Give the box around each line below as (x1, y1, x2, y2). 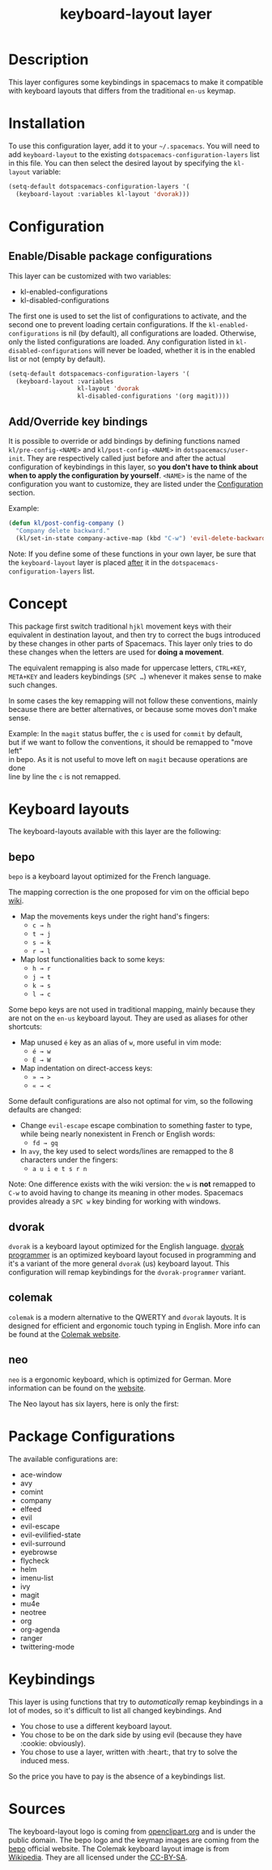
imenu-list (19, 1573, 54, 1582)
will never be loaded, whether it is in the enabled (93, 345, 256, 355)
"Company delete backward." (15, 526, 111, 535)
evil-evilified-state (19, 1530, 81, 1540)
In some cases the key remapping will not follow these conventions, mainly (8, 696, 258, 705)
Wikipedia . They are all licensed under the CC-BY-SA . (8, 1852, 188, 1862)
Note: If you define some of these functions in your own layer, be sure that (8, 548, 257, 559)
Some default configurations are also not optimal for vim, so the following (8, 1097, 253, 1106)
